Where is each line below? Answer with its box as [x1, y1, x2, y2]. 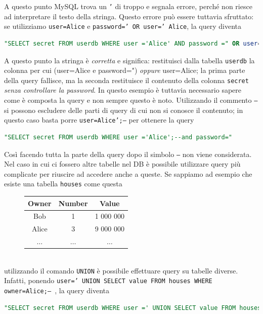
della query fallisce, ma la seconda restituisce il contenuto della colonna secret [4, 74, 249, 85]
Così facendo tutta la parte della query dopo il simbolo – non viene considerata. [4, 148, 252, 159]
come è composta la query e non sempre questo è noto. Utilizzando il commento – [4, 95, 258, 105]
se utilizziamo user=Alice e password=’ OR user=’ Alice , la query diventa [4, 21, 242, 31]
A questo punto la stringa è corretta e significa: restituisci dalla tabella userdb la [4, 55, 255, 65]
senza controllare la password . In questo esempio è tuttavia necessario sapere [4, 85, 242, 95]
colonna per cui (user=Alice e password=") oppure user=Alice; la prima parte [4, 65, 245, 75]
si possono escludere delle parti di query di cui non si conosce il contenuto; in [4, 104, 243, 115]
